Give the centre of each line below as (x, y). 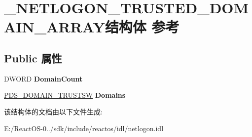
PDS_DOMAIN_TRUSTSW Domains (65, 95)
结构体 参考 (142, 27)
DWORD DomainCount (43, 78)
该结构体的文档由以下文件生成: (53, 111)
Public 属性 (33, 58)
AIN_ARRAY (54, 27)
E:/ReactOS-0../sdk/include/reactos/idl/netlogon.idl (84, 128)
